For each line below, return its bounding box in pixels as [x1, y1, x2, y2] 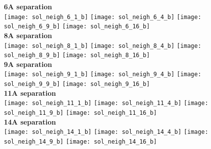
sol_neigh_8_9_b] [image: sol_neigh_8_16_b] [4, 52, 150, 59]
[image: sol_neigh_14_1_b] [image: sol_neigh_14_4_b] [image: [4, 128, 209, 136]
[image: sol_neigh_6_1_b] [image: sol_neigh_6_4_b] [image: [4, 13, 202, 21]
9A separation [4, 59, 52, 69]
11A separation [4, 87, 56, 98]
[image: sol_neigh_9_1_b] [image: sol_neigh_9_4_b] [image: [4, 71, 202, 78]
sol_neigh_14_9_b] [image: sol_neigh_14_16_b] [4, 138, 157, 145]
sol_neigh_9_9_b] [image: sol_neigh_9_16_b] [4, 81, 150, 88]
